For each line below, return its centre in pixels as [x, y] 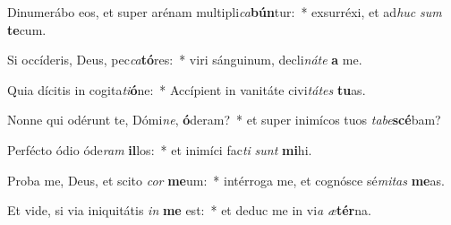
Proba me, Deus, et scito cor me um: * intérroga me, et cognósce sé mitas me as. [226, 180]
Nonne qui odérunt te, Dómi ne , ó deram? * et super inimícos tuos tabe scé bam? [224, 120]
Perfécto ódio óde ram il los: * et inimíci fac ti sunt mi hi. [160, 149]
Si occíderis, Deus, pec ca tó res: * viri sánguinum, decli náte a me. [185, 60]
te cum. [27, 29]
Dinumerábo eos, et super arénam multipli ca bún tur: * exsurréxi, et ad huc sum [225, 12]
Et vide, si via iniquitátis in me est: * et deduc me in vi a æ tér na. [189, 210]
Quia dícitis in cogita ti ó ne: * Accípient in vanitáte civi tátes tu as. [187, 89]
